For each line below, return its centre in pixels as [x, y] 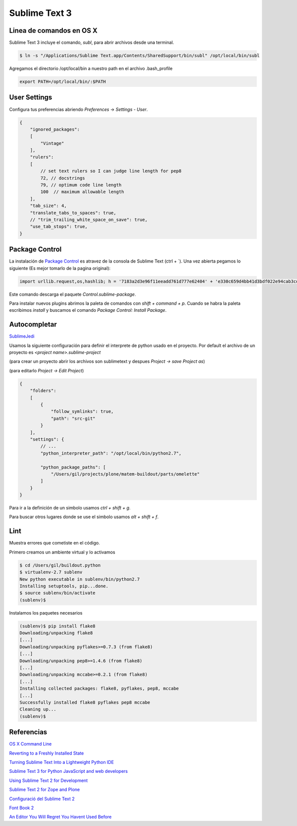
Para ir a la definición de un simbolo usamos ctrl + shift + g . [70, 508]
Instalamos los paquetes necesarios [46, 613]
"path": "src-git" [73, 418]
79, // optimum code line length [81, 185]
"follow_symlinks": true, [82, 412]
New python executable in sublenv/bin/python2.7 [80, 579]
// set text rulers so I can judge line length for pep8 [111, 171]
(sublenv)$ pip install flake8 [58, 626]
